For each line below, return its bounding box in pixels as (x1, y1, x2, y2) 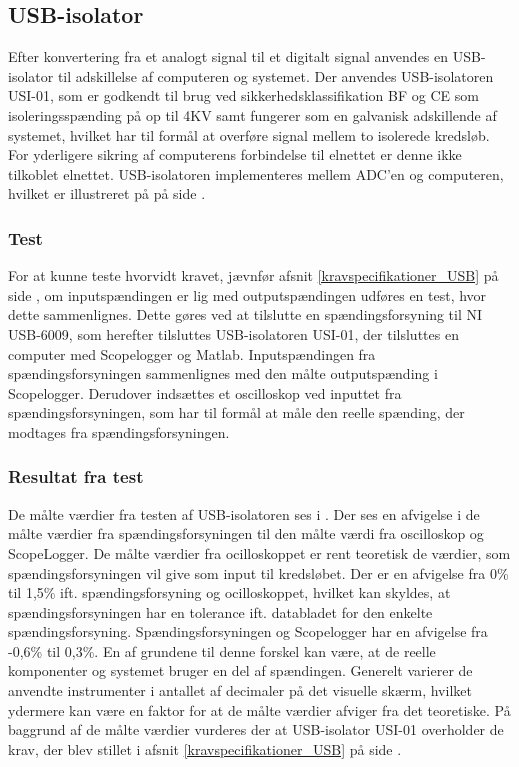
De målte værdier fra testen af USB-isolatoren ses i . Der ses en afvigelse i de (8, 503, 480, 524)
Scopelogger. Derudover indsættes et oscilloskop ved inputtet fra (8, 382, 402, 403)
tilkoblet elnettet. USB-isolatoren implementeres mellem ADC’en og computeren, (8, 163, 504, 184)
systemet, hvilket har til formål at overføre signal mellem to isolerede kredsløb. (8, 124, 490, 145)
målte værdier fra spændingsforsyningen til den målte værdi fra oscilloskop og (8, 523, 484, 544)
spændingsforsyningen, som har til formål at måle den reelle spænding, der (8, 402, 465, 423)
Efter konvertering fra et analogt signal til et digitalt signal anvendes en (8, 46, 449, 67)
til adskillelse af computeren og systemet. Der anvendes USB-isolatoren (57, 65, 494, 86)
